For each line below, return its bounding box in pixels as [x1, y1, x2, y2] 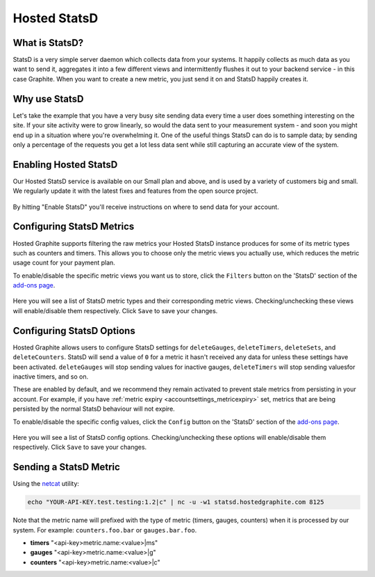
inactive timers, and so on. [12, 372, 89, 381]
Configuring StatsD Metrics [12, 221, 135, 232]
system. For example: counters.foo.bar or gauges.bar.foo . [12, 525, 197, 534]
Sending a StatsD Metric [12, 461, 121, 473]
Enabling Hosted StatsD [12, 159, 118, 171]
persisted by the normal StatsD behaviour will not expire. [12, 404, 175, 413]
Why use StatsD [12, 93, 84, 104]
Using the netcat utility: [12, 480, 80, 488]
